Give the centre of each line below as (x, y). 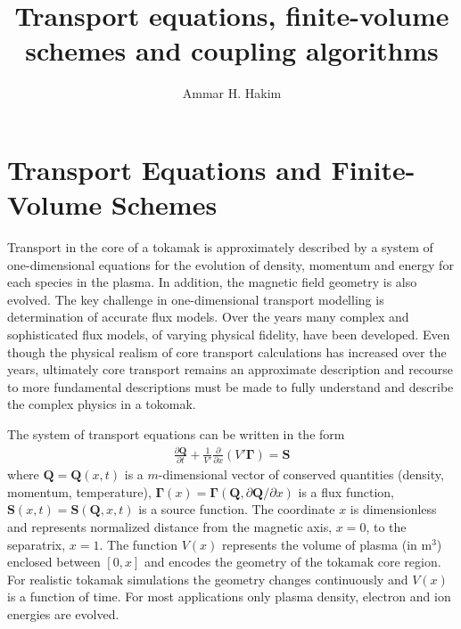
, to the (386, 527)
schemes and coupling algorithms (232, 50)
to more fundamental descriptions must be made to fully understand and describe (230, 386)
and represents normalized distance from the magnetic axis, (170, 527)
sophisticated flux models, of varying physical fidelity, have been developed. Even (229, 334)
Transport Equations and (165, 169)
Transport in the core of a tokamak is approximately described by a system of (220, 247)
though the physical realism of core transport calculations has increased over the (227, 351)
